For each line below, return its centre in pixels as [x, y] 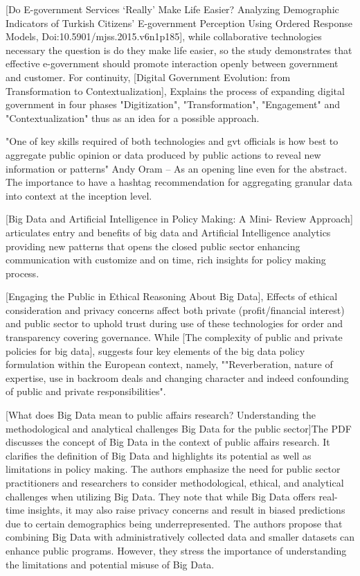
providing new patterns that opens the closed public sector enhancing [153, 246]
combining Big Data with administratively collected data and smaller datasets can [180, 537]
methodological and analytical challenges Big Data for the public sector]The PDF [179, 428]
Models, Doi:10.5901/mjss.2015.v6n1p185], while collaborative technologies [164, 36]
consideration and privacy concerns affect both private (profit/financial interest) [175, 309]
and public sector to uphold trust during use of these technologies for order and [174, 323]
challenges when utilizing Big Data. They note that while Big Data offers [161, 496]
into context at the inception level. [79, 195]
